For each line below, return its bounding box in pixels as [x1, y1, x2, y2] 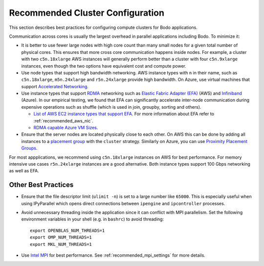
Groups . [21, 145, 38, 151]
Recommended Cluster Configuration [9, 7, 165, 18]
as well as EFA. [9, 168, 39, 174]
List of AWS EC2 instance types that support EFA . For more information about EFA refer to [33, 111, 215, 117]
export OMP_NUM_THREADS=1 [30, 235, 92, 240]
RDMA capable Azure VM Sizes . [33, 125, 98, 131]
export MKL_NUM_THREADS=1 [30, 242, 92, 247]
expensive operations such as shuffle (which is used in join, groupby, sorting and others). [21, 104, 201, 110]
